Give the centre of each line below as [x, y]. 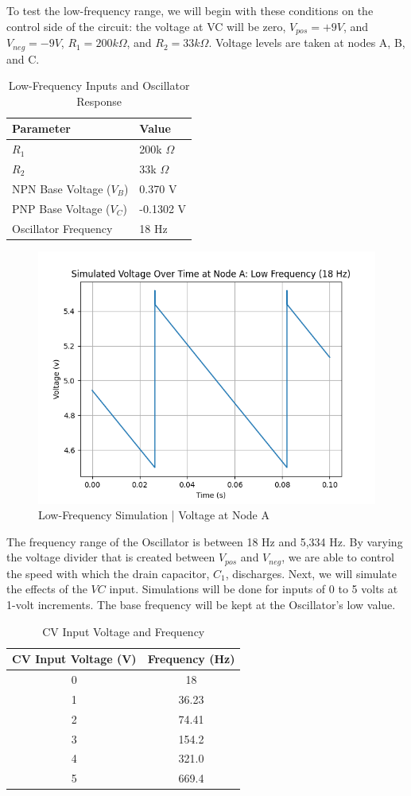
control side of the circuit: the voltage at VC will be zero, [146, 26]
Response [99, 101]
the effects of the [47, 589]
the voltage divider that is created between [111, 557]
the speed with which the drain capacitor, [108, 573]
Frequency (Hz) [191, 659]
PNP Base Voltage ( [61, 208]
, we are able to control [338, 557]
